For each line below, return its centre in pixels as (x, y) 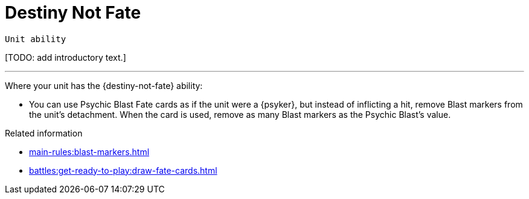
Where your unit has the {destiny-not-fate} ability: (104, 85)
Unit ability (36, 39)
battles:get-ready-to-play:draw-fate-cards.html (123, 170)
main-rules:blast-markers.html (89, 152)
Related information (44, 133)
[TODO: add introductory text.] (66, 57)
